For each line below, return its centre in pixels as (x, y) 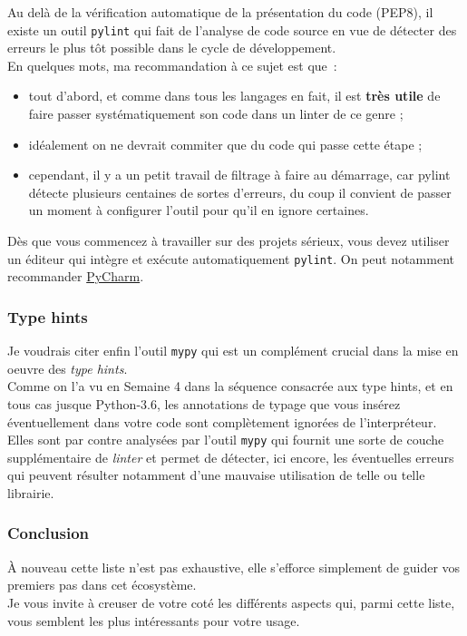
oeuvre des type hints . (68, 368)
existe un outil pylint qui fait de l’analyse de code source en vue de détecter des (232, 29)
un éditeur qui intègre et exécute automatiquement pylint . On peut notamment (231, 258)
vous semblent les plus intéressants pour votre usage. (154, 620)
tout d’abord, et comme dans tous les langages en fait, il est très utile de (234, 96)
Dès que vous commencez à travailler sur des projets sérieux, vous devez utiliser (229, 240)
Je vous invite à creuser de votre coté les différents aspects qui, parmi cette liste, (231, 602)
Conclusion (48, 533)
